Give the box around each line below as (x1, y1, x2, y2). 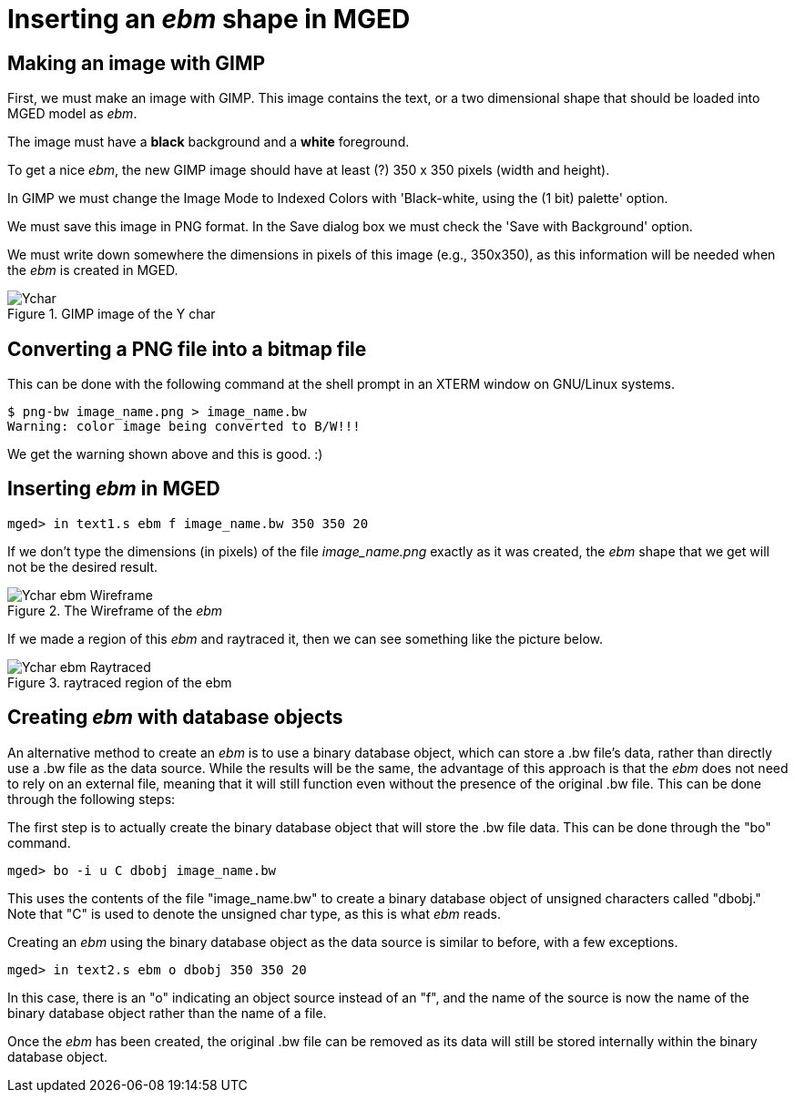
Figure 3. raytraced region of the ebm (7, 674, 232, 690)
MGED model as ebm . (7, 106, 138, 122)
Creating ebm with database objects (7, 706, 343, 729)
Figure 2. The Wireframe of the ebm (7, 602, 223, 618)
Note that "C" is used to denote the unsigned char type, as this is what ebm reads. (7, 905, 501, 922)
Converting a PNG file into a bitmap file (7, 337, 367, 361)
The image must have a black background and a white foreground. (7, 134, 410, 150)
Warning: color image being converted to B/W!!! (7, 419, 361, 434)
